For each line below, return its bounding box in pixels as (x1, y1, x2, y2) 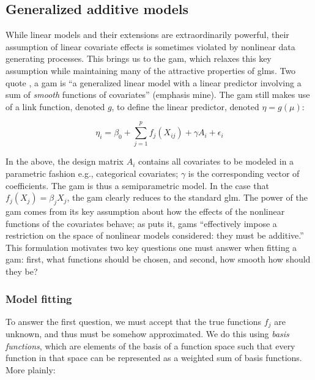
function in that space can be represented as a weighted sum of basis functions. (6, 351, 302, 364)
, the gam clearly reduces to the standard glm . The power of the (67, 191, 308, 204)
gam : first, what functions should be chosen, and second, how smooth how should (6, 253, 311, 266)
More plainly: (6, 363, 56, 376)
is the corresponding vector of (188, 167, 300, 180)
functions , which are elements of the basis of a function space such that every (6, 339, 295, 352)
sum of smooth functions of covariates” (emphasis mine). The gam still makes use (6, 88, 310, 101)
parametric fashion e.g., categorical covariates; (6, 167, 179, 180)
